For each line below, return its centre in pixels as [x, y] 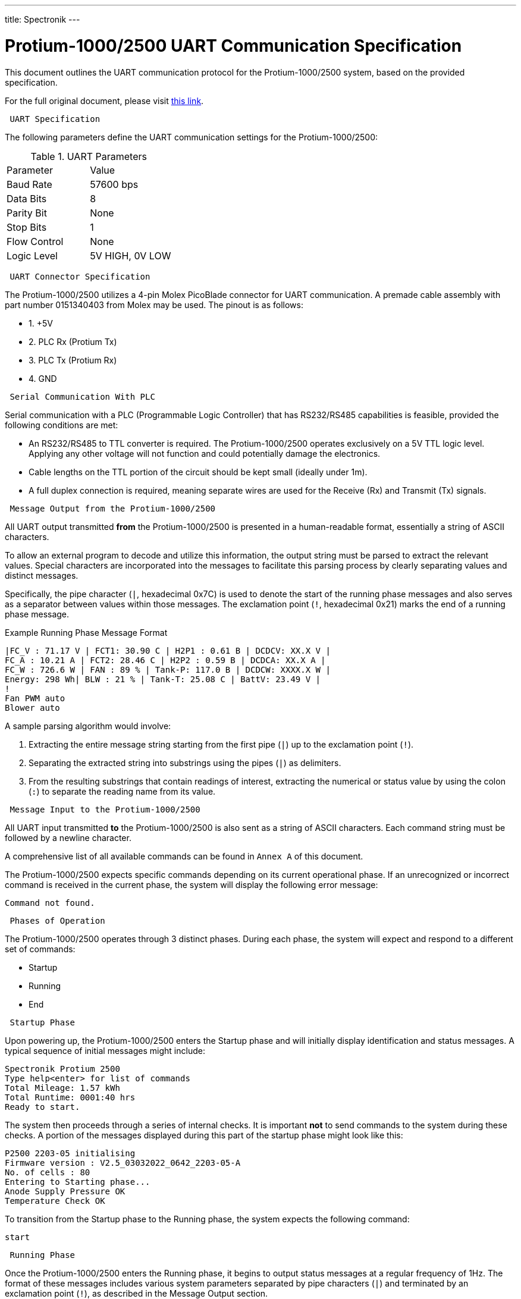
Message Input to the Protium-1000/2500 [105, 809]
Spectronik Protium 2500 [62, 1069]
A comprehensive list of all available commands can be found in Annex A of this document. [184, 856]
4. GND [43, 378]
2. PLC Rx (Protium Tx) [73, 341]
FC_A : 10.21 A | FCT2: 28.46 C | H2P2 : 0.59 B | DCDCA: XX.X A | [165, 660]
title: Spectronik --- [43, 19]
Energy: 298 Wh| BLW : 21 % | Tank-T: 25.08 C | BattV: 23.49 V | [163, 679]
